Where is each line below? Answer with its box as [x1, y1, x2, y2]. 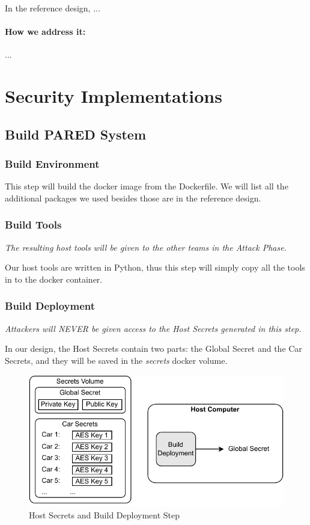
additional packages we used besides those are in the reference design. [5, 191, 261, 204]
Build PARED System [5, 124, 147, 143]
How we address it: [5, 25, 86, 38]
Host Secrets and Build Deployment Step [29, 508, 180, 521]
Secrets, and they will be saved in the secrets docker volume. [5, 354, 228, 366]
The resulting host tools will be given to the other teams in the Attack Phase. [5, 241, 287, 253]
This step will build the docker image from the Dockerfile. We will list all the [5, 180, 288, 192]
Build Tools [5, 217, 62, 232]
